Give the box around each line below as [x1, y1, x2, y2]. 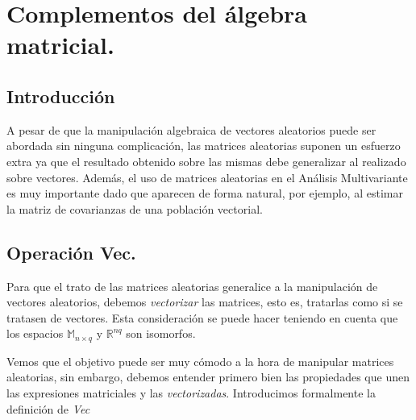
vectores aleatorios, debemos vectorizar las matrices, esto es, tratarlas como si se [6, 293, 403, 310]
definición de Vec [6, 400, 90, 417]
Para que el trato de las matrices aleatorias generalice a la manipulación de [6, 277, 378, 294]
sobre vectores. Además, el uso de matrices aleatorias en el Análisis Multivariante [6, 168, 408, 185]
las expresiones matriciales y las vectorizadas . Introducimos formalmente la [6, 384, 376, 401]
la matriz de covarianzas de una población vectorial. [6, 200, 263, 217]
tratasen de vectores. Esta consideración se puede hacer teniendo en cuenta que [6, 309, 398, 326]
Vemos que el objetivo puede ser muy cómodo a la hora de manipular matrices [6, 352, 394, 369]
